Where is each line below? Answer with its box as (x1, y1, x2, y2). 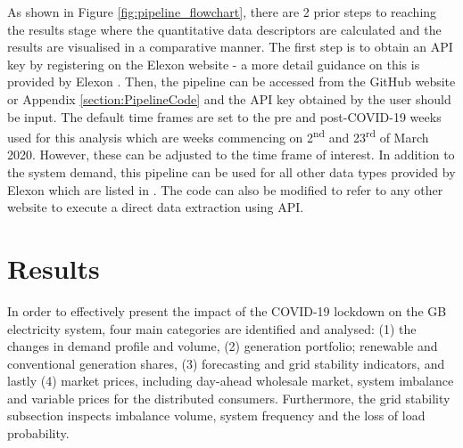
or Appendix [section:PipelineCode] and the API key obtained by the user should (7, 89, 451, 108)
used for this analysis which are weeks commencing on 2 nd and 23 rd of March (7, 126, 429, 146)
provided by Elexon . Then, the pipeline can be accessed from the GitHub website (7, 72, 456, 91)
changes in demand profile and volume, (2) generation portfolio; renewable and (7, 337, 438, 355)
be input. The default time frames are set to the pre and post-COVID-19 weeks (7, 107, 442, 126)
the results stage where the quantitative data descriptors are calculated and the (7, 20, 442, 38)
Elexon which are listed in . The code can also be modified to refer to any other (7, 180, 443, 199)
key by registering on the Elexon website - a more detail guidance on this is (7, 54, 420, 73)
